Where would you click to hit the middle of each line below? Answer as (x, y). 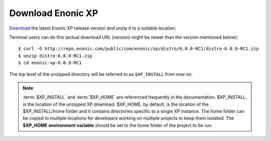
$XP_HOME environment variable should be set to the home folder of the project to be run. (118, 125)
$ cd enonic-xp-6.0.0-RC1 (50, 63)
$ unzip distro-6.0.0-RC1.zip (55, 56)
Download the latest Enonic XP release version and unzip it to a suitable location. (93, 28)
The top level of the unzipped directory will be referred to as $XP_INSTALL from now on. (101, 74)
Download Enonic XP (54, 13)
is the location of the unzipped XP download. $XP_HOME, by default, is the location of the (116, 104)
